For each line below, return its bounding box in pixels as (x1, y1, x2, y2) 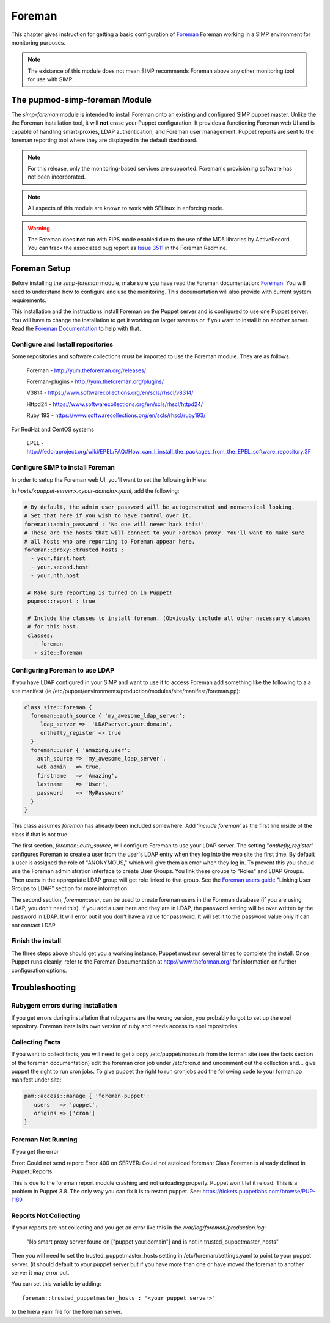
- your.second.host (31, 563, 89, 570)
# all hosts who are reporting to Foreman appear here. (24, 538, 196, 545)
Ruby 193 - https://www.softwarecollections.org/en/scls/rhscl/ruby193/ (26, 411, 206, 419)
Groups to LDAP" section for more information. (11, 885, 129, 892)
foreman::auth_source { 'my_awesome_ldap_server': (31, 712, 186, 720)
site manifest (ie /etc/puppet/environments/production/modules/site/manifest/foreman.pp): (11, 687, 241, 695)
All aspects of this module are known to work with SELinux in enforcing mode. (28, 205, 224, 212)
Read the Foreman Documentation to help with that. (11, 325, 141, 333)
